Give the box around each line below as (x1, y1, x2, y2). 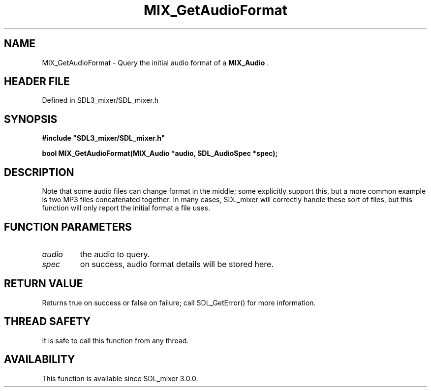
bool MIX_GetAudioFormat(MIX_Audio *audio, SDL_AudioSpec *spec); (42, 149, 278, 158)
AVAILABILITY (4, 353, 75, 366)
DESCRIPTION (4, 166, 74, 179)
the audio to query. (80, 249, 150, 259)
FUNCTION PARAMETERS (4, 220, 132, 233)
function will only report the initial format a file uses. (42, 204, 210, 212)
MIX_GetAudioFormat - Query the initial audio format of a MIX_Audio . (42, 58, 269, 67)
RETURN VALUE (4, 277, 83, 290)
